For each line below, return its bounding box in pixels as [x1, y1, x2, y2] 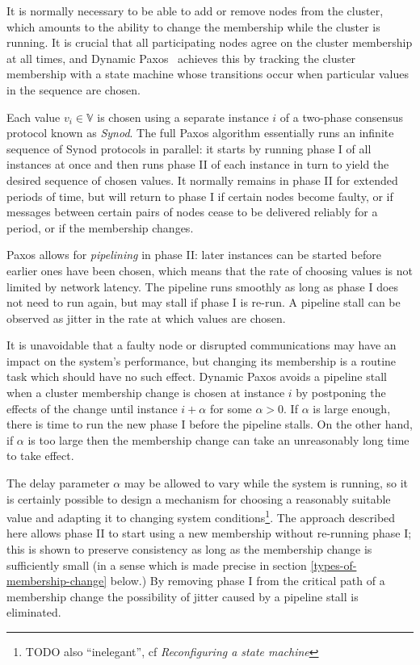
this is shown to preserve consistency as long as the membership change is [6, 541, 372, 558]
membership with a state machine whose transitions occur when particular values [6, 65, 409, 82]
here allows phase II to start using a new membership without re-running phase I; [6, 525, 412, 542]
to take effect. [6, 447, 74, 464]
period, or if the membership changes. [6, 219, 194, 236]
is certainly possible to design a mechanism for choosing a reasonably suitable [6, 490, 391, 507]
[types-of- [310, 556, 357, 573]
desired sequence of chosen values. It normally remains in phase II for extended [6, 171, 398, 188]
